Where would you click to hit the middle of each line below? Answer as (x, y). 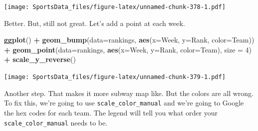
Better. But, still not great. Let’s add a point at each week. (95, 23)
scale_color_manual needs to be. (56, 122)
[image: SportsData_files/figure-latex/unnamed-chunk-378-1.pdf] (115, 7)
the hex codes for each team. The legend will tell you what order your (111, 112)
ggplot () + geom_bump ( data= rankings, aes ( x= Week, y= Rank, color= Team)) (129, 40)
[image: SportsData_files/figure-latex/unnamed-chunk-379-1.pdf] (115, 77)
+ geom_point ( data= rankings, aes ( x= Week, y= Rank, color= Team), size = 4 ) (128, 49)
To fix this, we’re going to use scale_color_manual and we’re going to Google (124, 103)
